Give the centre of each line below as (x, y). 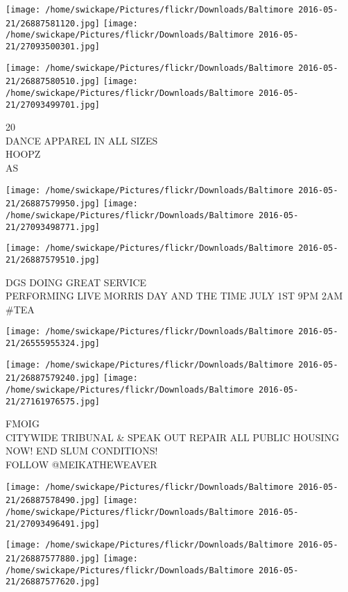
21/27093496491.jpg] (53, 524)
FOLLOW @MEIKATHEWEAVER (81, 464)
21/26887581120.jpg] (53, 23)
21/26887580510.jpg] (53, 82)
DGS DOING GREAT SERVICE (76, 282)
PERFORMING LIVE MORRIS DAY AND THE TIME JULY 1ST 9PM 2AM (174, 296)
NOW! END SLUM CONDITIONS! (82, 451)
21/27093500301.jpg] (53, 46)
